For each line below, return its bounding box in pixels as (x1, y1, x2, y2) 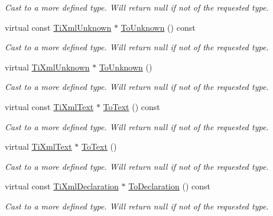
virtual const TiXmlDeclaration (5, 180, 119, 192)
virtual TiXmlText (5, 140, 72, 153)
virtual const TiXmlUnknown (5, 21, 112, 33)
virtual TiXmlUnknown (5, 60, 90, 73)
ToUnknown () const (121, 21, 196, 33)
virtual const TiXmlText (5, 100, 94, 112)
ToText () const (103, 100, 160, 112)
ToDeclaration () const (128, 180, 210, 192)
